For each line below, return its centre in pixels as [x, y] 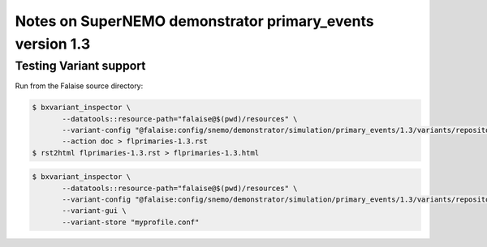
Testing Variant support [80, 66]
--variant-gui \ [95, 211]
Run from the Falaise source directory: [79, 86]
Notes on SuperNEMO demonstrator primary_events [194, 21]
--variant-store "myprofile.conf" [131, 222]
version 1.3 [53, 44]
